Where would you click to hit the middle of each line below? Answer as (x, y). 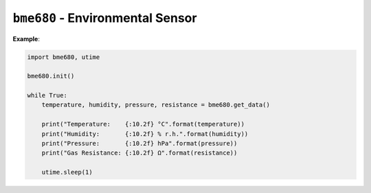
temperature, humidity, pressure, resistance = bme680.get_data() (156, 105)
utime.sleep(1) (67, 172)
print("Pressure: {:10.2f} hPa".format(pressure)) (139, 144)
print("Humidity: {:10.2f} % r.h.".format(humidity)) (145, 134)
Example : (26, 38)
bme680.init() (51, 76)
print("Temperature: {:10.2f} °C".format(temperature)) (143, 124)
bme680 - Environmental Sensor (105, 18)
